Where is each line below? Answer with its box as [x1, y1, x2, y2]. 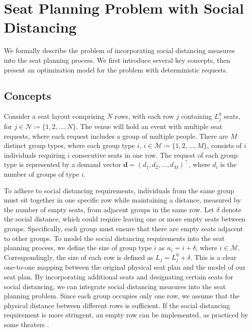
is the [220, 159, 237, 169]
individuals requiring [4, 149, 66, 160]
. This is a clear [190, 252, 236, 262]
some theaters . [4, 319, 49, 330]
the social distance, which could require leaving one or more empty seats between [4, 214, 246, 224]
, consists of [207, 140, 242, 150]
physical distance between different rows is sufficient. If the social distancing [4, 300, 230, 310]
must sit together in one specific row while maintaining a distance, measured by [4, 195, 241, 205]
